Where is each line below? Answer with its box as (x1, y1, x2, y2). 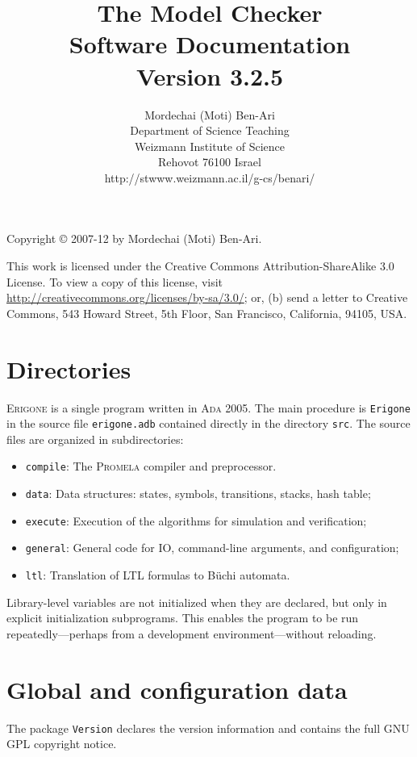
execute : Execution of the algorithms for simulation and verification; (25, 512, 367, 529)
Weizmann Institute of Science (135, 137, 285, 154)
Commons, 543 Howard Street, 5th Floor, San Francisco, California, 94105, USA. (6, 304, 407, 321)
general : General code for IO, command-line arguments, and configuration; (25, 539, 399, 556)
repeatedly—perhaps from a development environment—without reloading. (6, 625, 377, 642)
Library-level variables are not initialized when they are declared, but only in (6, 593, 387, 610)
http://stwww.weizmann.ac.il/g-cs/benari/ (104, 169, 315, 186)
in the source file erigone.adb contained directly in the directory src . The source (6, 415, 411, 432)
